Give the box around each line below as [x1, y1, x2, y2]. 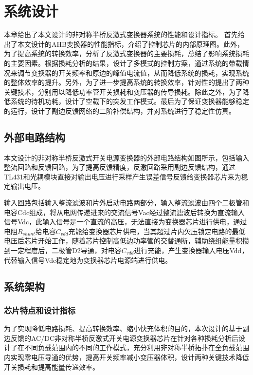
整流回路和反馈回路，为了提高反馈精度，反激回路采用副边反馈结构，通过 [4, 162, 235, 172]
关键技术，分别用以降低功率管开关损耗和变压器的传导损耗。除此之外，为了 [4, 86, 242, 97]
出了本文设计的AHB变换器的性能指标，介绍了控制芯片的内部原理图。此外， [4, 39, 244, 49]
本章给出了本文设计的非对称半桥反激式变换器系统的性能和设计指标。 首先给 [4, 29, 245, 39]
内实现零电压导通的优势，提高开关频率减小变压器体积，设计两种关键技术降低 [4, 352, 249, 362]
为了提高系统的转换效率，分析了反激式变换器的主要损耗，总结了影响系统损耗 [4, 48, 249, 59]
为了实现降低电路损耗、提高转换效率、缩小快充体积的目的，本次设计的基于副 [4, 323, 249, 334]
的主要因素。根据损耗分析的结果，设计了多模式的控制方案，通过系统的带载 [4, 58, 242, 68]
